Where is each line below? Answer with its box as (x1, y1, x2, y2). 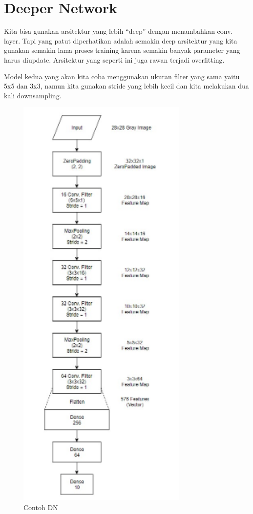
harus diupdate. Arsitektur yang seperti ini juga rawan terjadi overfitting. (4, 54, 225, 65)
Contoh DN (23, 502, 58, 512)
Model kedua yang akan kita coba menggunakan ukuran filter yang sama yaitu (4, 71, 240, 81)
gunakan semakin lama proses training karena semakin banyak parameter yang (4, 45, 240, 55)
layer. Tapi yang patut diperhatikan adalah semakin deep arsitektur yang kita (4, 35, 237, 45)
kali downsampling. (4, 90, 62, 100)
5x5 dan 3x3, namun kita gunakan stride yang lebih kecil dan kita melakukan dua (4, 81, 249, 91)
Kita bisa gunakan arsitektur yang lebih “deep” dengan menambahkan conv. (4, 26, 233, 36)
